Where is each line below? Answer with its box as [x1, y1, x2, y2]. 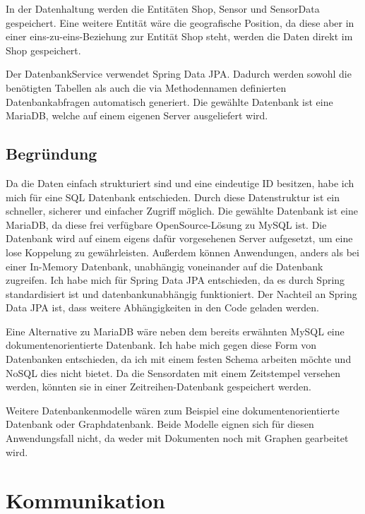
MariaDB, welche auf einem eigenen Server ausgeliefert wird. [6, 108, 268, 123]
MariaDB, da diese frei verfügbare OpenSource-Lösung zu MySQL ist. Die [6, 217, 327, 232]
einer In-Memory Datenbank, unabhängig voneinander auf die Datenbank [6, 258, 323, 273]
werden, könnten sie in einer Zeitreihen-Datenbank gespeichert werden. [6, 379, 311, 394]
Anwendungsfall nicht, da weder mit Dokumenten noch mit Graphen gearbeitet [6, 431, 349, 446]
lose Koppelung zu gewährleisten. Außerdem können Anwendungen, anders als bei [6, 244, 359, 259]
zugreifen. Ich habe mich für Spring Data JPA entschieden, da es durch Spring [6, 273, 345, 287]
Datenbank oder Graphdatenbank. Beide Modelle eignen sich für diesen [6, 417, 314, 431]
